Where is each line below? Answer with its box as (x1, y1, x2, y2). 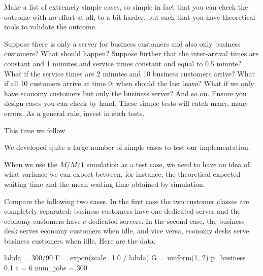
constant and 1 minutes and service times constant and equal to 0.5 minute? (4, 58, 242, 68)
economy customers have (4, 215, 81, 226)
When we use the (4, 159, 58, 169)
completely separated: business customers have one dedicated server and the (4, 206, 241, 216)
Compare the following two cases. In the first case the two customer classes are (4, 195, 249, 206)
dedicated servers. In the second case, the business (88, 215, 245, 226)
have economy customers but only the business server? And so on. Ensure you (4, 88, 247, 98)
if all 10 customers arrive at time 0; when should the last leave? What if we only (4, 78, 254, 89)
